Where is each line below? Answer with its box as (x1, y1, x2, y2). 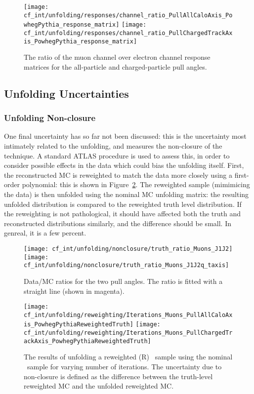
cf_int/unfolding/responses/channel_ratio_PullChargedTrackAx (24, 29, 233, 37)
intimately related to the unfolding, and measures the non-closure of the (4, 141, 222, 151)
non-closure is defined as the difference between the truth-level (24, 371, 213, 381)
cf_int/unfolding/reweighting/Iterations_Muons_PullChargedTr (24, 329, 233, 337)
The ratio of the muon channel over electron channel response (24, 52, 211, 62)
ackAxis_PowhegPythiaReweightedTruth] (24, 337, 151, 345)
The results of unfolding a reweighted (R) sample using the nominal (24, 352, 233, 362)
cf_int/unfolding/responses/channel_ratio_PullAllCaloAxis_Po (24, 11, 233, 19)
